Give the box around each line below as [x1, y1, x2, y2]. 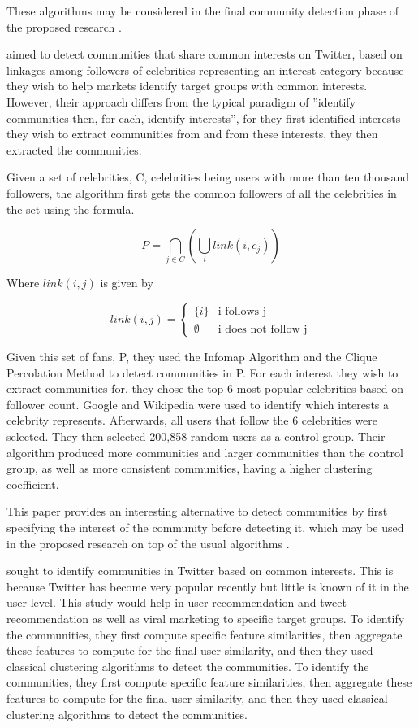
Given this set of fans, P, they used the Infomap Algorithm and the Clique [6, 348, 377, 365]
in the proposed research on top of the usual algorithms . [6, 534, 290, 551]
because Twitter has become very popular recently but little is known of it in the [6, 578, 409, 595]
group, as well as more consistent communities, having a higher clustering [6, 460, 373, 477]
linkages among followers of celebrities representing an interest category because [6, 61, 404, 78]
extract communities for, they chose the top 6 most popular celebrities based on [6, 380, 403, 397]
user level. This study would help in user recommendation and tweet [6, 594, 347, 611]
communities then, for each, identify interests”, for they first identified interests [6, 109, 401, 126]
